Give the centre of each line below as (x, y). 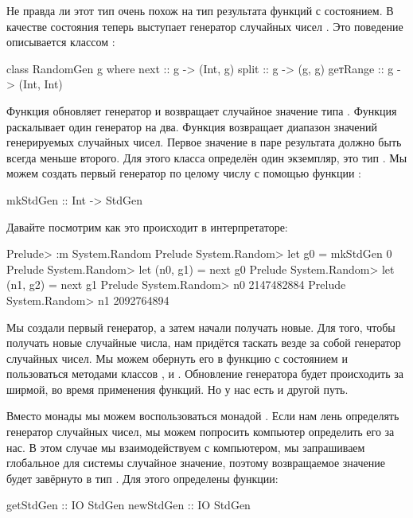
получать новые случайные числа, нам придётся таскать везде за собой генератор (204, 343)
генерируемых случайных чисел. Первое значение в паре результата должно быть (204, 142)
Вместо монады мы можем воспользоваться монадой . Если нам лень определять (203, 416)
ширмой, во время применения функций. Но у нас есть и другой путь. (177, 389)
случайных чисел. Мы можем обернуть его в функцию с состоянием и (177, 358)
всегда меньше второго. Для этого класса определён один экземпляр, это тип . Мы (207, 157)
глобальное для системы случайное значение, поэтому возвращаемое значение (196, 463)
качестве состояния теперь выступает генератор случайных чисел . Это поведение (205, 26)
